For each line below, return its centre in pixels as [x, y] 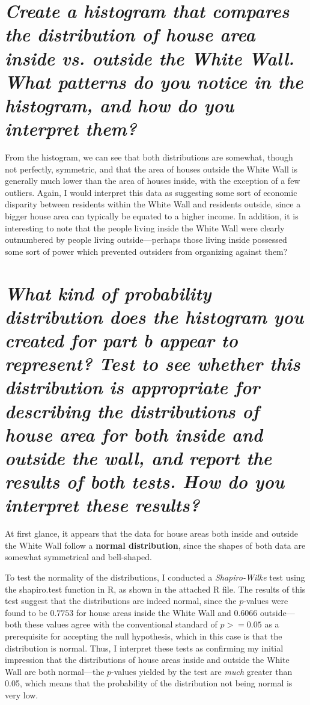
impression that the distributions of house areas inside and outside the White [147, 660]
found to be [26, 612]
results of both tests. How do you [145, 481]
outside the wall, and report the [138, 457]
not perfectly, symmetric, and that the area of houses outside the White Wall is [151, 169]
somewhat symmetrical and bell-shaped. [78, 557]
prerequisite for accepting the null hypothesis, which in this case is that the [144, 636]
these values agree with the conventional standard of [121, 624]
